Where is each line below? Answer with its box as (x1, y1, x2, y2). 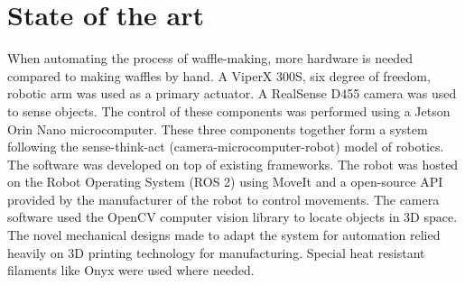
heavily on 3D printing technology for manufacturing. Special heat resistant (7, 243, 425, 262)
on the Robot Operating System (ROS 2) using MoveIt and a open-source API (7, 172, 443, 191)
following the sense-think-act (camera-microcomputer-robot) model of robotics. (7, 137, 444, 156)
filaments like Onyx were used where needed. (7, 261, 255, 280)
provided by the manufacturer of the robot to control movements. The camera (7, 189, 440, 208)
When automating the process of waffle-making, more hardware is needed (7, 49, 414, 68)
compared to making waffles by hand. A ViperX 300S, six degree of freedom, (7, 66, 431, 85)
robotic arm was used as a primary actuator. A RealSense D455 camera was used (7, 84, 457, 103)
